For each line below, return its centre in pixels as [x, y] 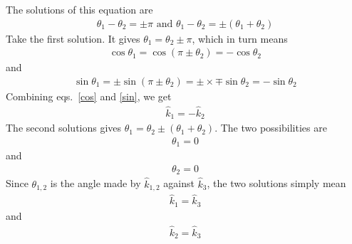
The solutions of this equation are [79, 9]
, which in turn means [240, 38]
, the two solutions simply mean [276, 183]
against [179, 183]
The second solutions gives [64, 128]
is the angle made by [95, 183]
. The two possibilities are [271, 128]
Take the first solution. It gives [73, 38]
